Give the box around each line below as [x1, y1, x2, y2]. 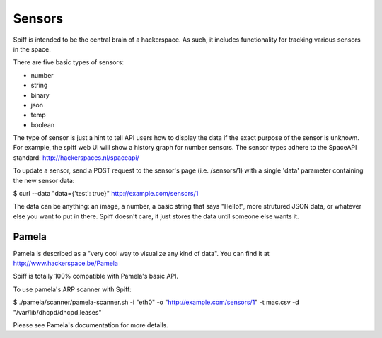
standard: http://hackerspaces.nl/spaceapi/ [13, 153, 139, 162]
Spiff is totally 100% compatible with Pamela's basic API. [13, 272, 179, 281]
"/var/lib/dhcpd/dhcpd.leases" [13, 308, 102, 316]
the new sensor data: [13, 176, 75, 185]
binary [30, 91, 50, 99]
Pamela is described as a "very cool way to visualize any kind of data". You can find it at [13, 249, 270, 257]
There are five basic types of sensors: [13, 58, 124, 66]
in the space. [13, 45, 51, 53]
